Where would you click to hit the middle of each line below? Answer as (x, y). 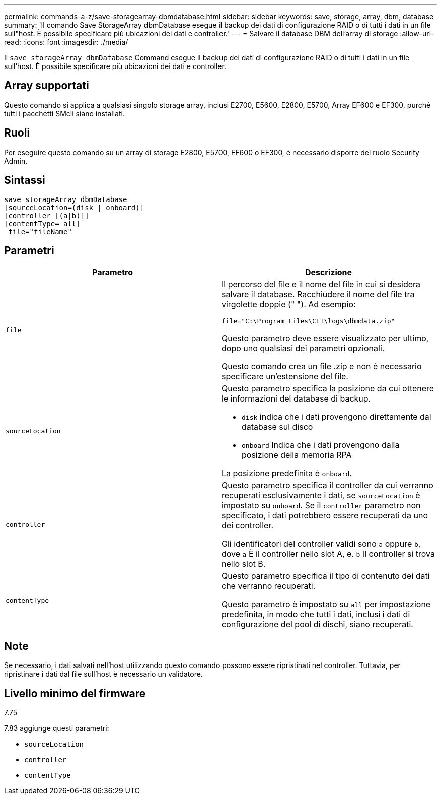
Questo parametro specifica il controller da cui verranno (327, 485)
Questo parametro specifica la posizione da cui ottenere (328, 389)
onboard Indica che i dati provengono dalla (321, 445)
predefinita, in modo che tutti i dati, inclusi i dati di (316, 614)
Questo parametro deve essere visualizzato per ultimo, (325, 338)
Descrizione (328, 272)
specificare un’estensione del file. (285, 377)
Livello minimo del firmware (75, 693)
